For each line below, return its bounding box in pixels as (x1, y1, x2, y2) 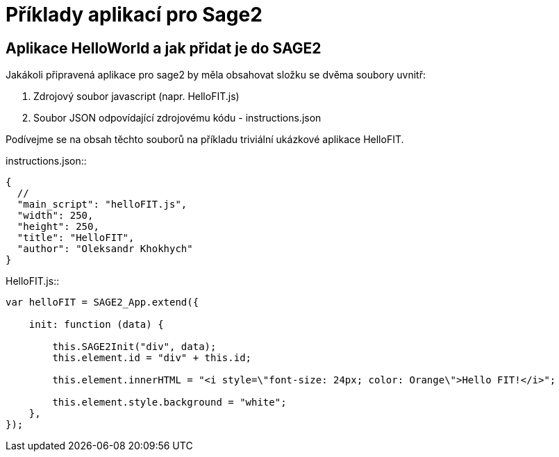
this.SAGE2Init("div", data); (52, 341, 217, 353)
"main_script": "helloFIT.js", (17, 199, 187, 210)
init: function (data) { (28, 319, 164, 331)
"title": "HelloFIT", (17, 232, 135, 244)
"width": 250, (17, 210, 94, 222)
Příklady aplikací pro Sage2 (6, 3, 262, 26)
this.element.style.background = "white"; (52, 397, 287, 408)
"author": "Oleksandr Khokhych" (17, 243, 193, 255)
